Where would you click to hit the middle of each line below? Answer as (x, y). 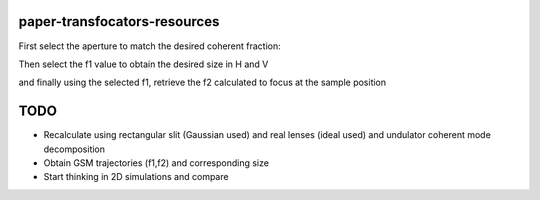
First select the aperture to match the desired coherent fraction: (150, 46)
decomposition (74, 149)
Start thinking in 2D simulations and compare (136, 177)
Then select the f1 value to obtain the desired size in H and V (143, 64)
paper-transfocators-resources (119, 21)
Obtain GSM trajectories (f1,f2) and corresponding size (156, 162)
